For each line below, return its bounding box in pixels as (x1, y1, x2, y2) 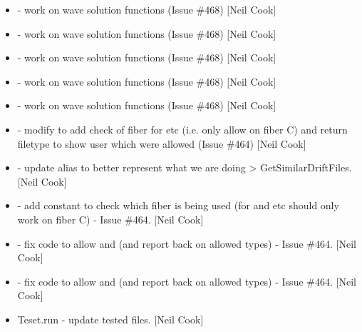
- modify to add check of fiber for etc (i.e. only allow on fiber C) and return (17, 121, 348, 136)
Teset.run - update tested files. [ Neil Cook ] (17, 311, 204, 326)
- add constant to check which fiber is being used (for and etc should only (17, 198, 339, 213)
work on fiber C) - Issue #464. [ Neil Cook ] (17, 211, 204, 226)
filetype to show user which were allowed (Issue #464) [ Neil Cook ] (17, 136, 306, 151)
